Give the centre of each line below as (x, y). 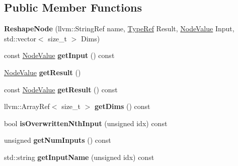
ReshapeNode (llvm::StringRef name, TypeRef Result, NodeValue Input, (119, 29)
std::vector (20, 38)
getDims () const (123, 106)
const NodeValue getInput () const (59, 55)
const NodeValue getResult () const (61, 89)
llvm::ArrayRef (27, 106)
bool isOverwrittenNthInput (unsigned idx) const (86, 123)
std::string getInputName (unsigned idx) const (79, 157)
